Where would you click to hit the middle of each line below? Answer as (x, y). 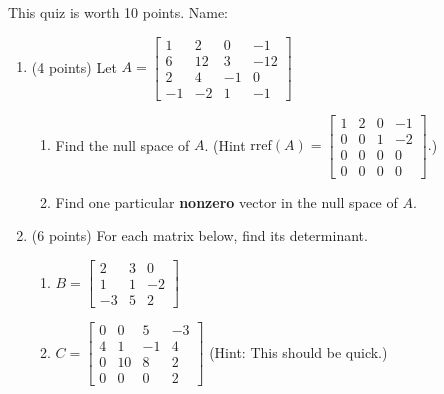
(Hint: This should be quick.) (298, 351)
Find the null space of (122, 144)
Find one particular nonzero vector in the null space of (226, 201)
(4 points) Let (74, 66)
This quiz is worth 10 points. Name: (118, 12)
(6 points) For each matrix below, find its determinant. (199, 235)
